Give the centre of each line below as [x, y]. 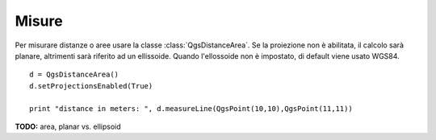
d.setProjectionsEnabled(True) [91, 86]
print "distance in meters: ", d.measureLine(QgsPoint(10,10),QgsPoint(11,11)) [191, 108]
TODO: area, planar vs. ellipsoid [68, 126]
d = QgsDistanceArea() [74, 75]
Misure [39, 21]
